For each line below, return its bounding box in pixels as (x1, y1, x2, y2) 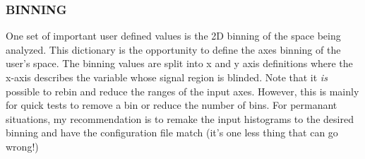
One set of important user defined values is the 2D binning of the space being (6, 28, 341, 43)
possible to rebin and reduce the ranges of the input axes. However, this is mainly (6, 83, 359, 98)
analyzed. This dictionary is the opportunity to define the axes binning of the (6, 42, 341, 57)
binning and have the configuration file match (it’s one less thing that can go (6, 125, 338, 140)
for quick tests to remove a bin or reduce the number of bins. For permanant (6, 98, 337, 112)
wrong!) (6, 139, 39, 153)
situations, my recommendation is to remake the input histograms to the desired (6, 111, 354, 126)
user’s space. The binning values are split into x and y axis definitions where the (6, 56, 353, 71)
